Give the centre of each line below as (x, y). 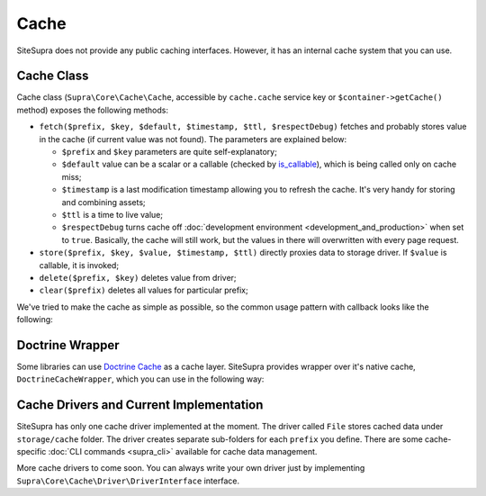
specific (31, 452)
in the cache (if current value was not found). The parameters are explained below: (193, 139)
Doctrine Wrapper (68, 345)
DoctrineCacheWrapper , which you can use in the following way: (140, 379)
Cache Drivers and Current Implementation (140, 405)
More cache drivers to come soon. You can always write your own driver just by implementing (191, 468)
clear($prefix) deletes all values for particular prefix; (144, 290)
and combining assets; (103, 202)
